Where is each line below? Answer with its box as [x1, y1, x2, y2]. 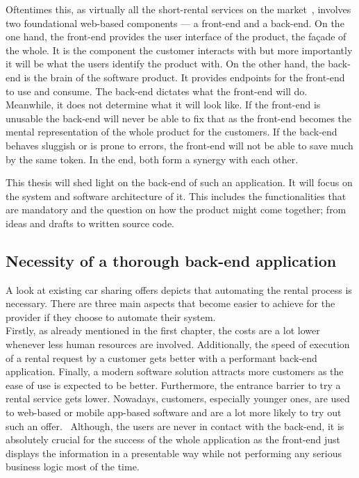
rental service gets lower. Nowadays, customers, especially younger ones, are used [6, 391, 350, 406]
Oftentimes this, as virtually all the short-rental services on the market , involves [6, 2, 351, 16]
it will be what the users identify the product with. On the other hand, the [6, 56, 325, 71]
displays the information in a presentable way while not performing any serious [6, 445, 342, 460]
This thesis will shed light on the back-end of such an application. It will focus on [6, 175, 353, 190]
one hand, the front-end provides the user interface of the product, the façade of [6, 29, 347, 44]
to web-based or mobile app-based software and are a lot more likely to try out [6, 405, 342, 420]
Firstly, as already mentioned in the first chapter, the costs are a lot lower [6, 323, 320, 338]
